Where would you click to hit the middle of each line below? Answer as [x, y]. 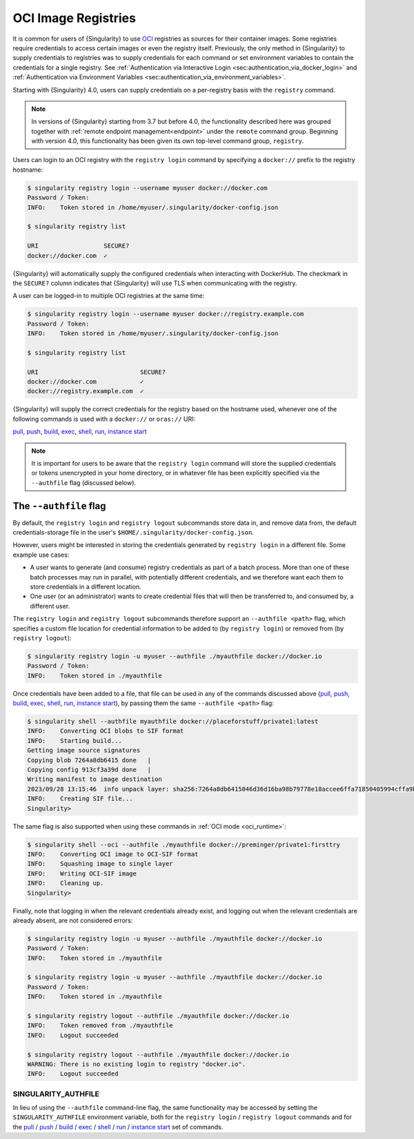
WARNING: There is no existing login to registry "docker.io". [137, 1064]
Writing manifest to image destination [95, 779]
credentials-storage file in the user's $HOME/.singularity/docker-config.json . [134, 533]
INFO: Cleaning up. [66, 883]
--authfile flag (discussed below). [84, 482]
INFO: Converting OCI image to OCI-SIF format [113, 854]
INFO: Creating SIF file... [80, 799]
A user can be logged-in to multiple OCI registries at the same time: [109, 296]
